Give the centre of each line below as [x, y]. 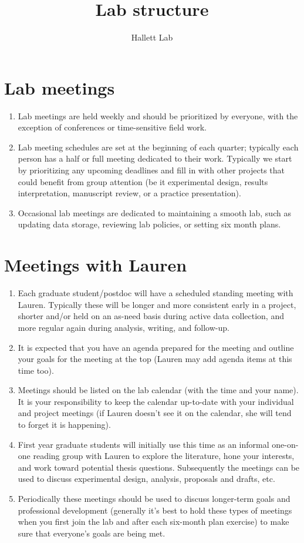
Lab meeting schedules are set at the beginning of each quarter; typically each [158, 147]
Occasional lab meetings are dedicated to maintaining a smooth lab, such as [154, 212]
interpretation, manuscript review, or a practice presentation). [129, 193]
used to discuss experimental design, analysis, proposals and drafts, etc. [146, 479]
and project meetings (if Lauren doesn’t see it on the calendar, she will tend [155, 413]
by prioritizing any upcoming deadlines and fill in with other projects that [151, 170]
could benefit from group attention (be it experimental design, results [143, 181]
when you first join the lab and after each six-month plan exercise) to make [153, 522]
